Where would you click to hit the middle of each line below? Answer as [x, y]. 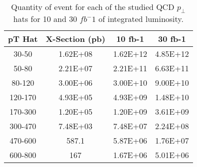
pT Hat [23, 39]
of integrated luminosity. [141, 19]
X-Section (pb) [76, 39]
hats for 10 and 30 [45, 19]
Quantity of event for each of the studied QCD [93, 7]
